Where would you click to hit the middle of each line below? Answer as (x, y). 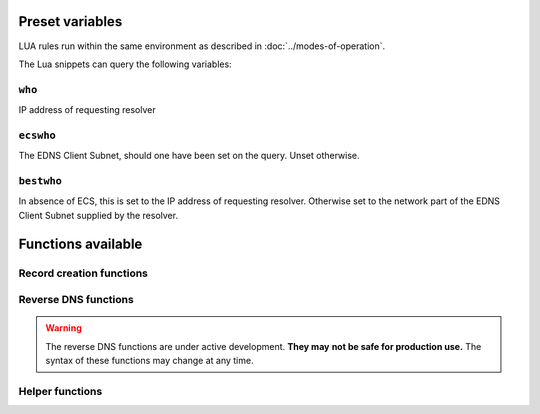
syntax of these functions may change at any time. (149, 361)
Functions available (80, 243)
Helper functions (60, 391)
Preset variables (70, 21)
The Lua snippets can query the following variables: (125, 64)
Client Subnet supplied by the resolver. (98, 215)
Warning (63, 328)
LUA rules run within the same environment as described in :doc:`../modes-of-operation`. (202, 46)
